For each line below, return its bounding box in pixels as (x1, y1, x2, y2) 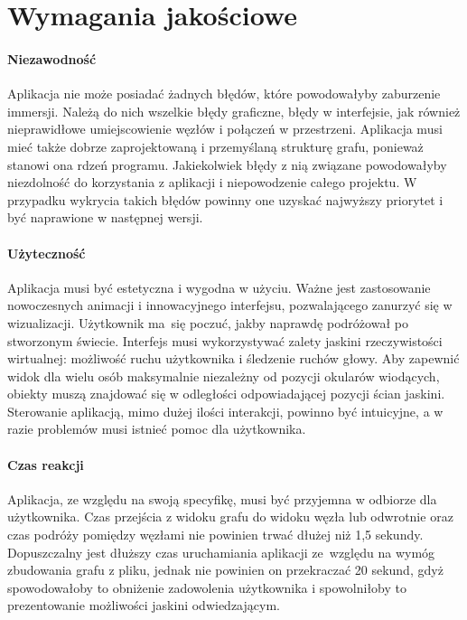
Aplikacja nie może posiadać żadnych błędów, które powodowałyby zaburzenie (7, 84, 441, 103)
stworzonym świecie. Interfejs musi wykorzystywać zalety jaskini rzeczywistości (7, 331, 443, 350)
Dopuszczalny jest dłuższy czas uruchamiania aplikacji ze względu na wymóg (7, 542, 435, 561)
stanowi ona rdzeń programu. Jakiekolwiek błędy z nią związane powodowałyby (7, 155, 447, 174)
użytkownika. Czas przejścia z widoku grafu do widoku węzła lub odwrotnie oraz (7, 507, 453, 526)
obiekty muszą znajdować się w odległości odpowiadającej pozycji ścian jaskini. (7, 384, 445, 403)
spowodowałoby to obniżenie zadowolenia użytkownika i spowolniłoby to (7, 578, 407, 597)
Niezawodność (7, 49, 97, 68)
